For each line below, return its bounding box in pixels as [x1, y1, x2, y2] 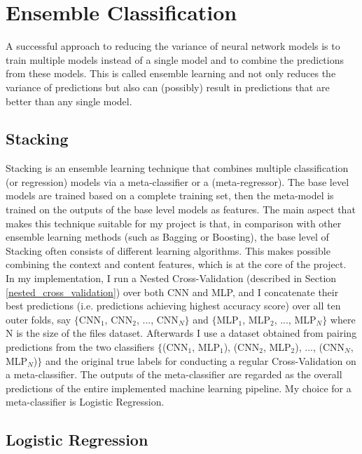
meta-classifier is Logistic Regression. [6, 394, 165, 409]
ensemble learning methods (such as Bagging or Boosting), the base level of [6, 229, 329, 244]
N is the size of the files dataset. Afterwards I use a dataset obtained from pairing [6, 326, 357, 340]
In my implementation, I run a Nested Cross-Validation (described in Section [6, 271, 337, 286]
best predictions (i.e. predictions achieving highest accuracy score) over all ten [6, 298, 341, 313]
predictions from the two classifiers [6, 340, 155, 354]
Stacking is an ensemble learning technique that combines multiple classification [6, 161, 349, 175]
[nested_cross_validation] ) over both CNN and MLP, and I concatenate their [6, 284, 339, 299]
